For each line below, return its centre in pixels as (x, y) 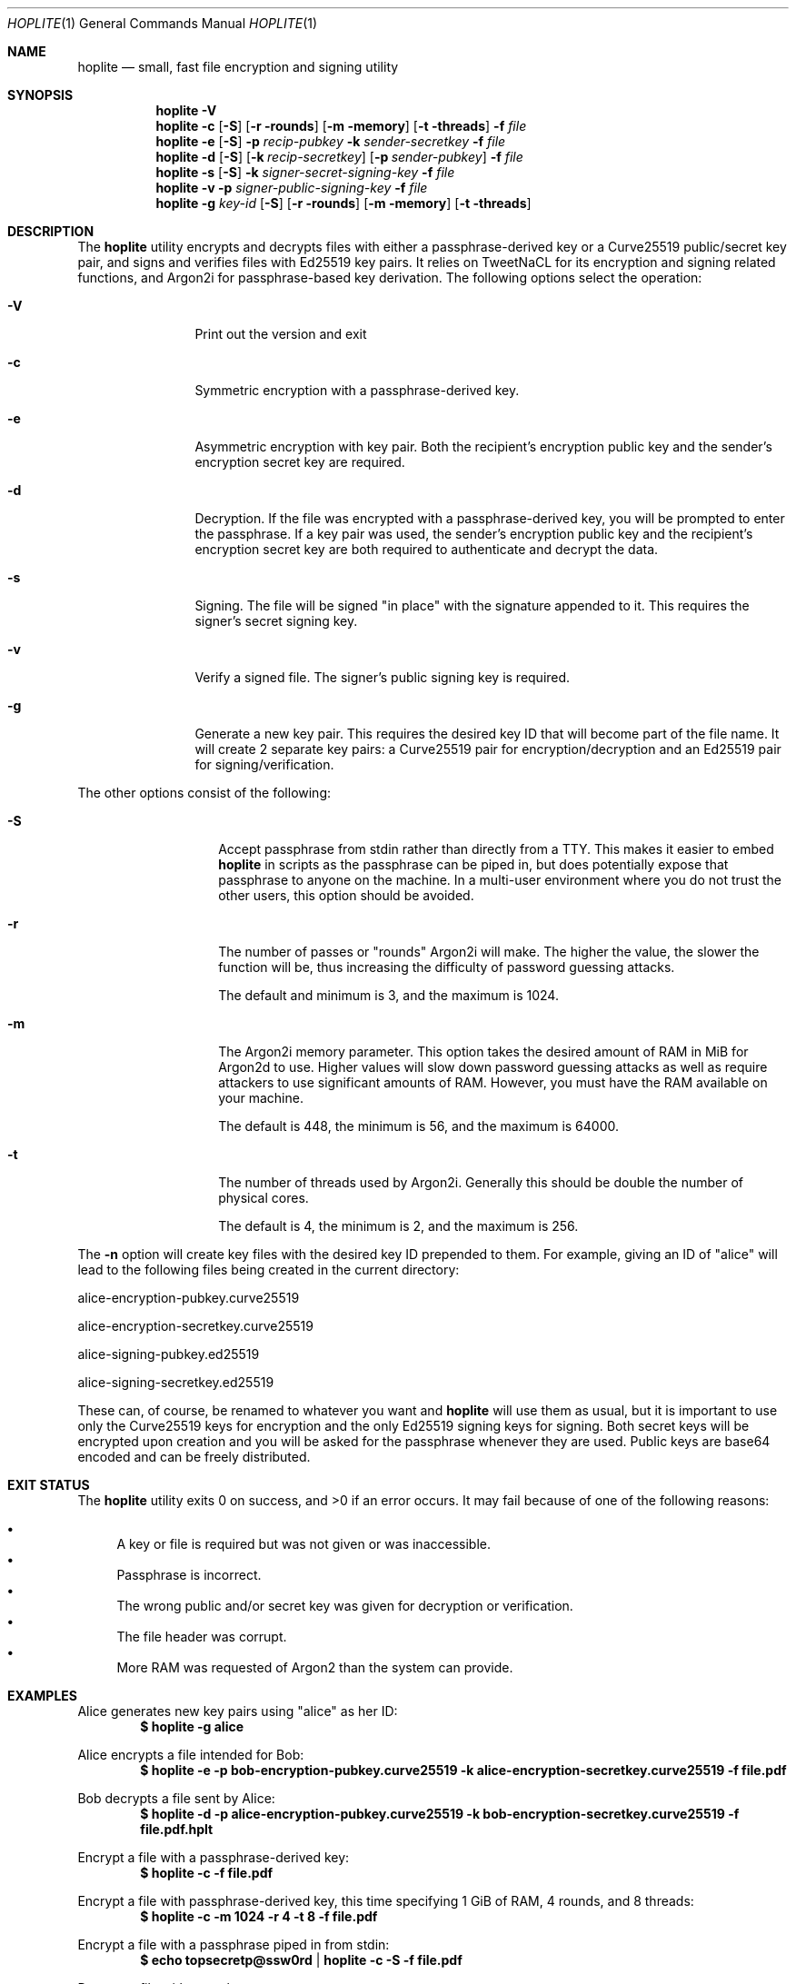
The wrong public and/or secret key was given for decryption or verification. (345, 1606)
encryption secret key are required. (300, 462)
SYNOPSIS (40, 95)
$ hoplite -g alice (192, 1726)
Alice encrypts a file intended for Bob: (191, 1755)
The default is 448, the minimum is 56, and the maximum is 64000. (419, 1126)
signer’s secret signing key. (276, 621)
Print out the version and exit (281, 334)
